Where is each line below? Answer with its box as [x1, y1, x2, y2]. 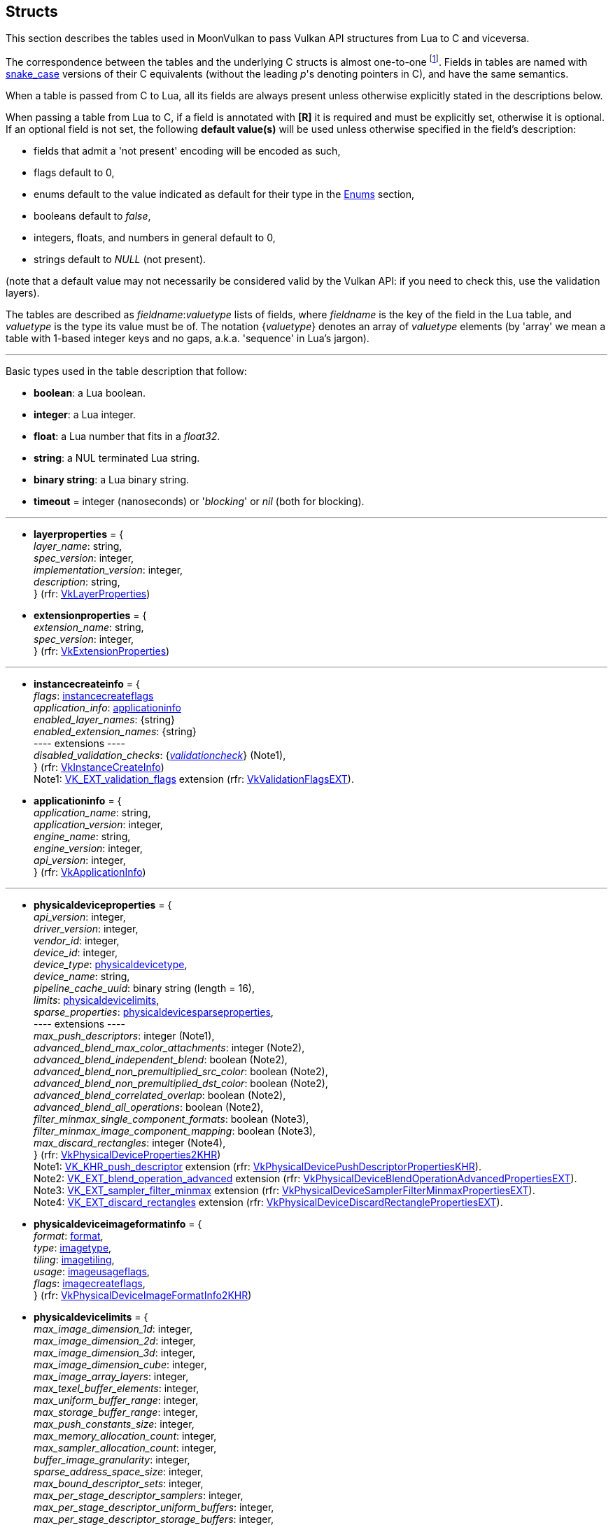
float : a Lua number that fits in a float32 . [34, 430, 220, 443]
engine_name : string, [34, 830, 131, 843]
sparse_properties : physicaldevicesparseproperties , [34, 1006, 274, 1019]
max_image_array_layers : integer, [34, 1370, 189, 1383]
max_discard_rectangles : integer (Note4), [34, 1137, 226, 1149]
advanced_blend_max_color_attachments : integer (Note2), [34, 1042, 305, 1054]
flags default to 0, [34, 166, 115, 179]
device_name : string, [34, 970, 130, 983]
